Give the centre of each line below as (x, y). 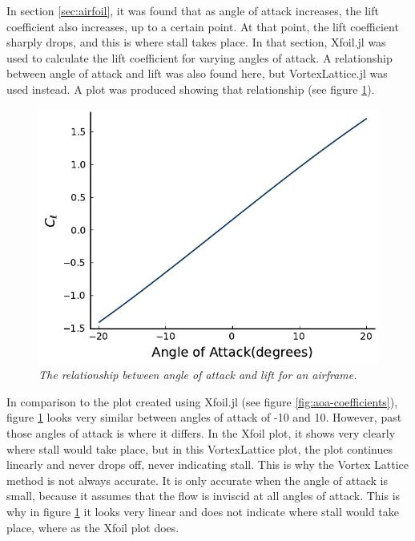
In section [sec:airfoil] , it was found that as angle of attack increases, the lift (193, 10)
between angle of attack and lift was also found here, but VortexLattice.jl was (197, 73)
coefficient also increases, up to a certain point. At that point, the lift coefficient (203, 26)
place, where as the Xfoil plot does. (93, 527)
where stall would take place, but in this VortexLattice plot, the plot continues (199, 448)
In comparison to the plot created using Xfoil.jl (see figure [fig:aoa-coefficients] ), (202, 401)
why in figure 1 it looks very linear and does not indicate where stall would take (203, 511)
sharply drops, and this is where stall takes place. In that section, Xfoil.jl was (196, 42)
